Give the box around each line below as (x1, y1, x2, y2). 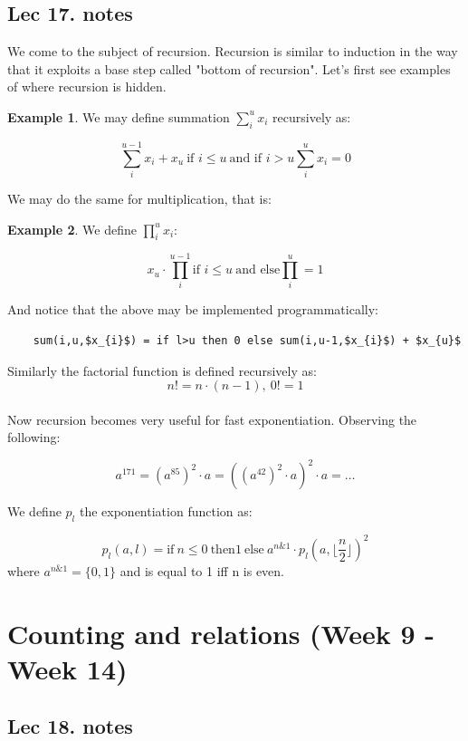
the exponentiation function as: (79, 502, 253, 521)
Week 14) (7, 650, 128, 687)
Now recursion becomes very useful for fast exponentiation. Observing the (7, 409, 417, 428)
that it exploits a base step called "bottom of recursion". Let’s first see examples (7, 59, 451, 78)
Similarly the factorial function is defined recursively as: (7, 361, 317, 380)
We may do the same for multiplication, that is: (7, 188, 272, 207)
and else (235, 264, 281, 277)
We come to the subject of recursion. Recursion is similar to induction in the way (7, 42, 458, 61)
